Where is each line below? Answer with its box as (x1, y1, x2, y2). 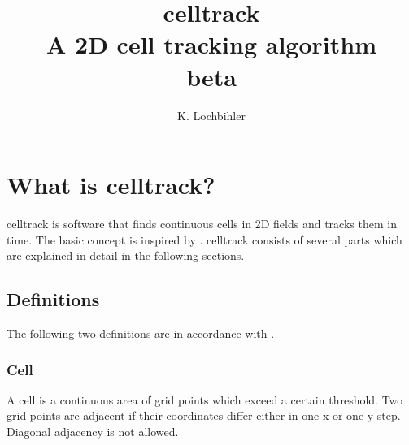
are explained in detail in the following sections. (7, 247, 245, 264)
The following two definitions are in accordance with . (7, 325, 275, 342)
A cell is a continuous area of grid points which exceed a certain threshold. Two (7, 391, 403, 408)
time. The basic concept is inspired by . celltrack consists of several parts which (7, 231, 402, 248)
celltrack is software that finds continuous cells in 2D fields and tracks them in (7, 215, 397, 232)
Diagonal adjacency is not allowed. (7, 423, 179, 440)
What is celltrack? (7, 168, 215, 201)
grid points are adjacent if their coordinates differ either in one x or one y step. (7, 407, 401, 424)
